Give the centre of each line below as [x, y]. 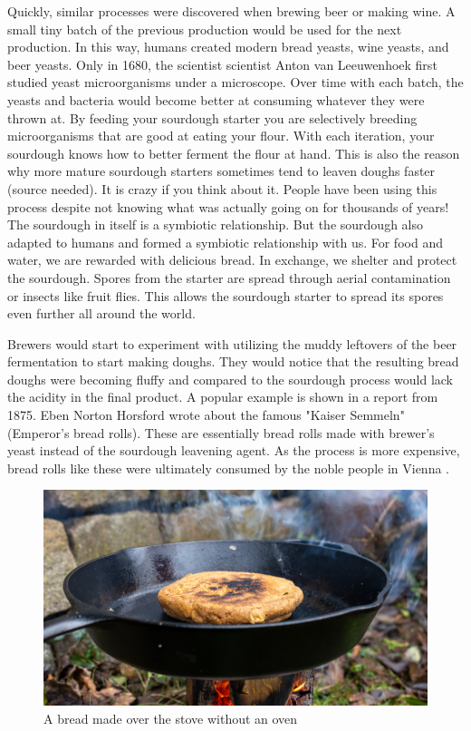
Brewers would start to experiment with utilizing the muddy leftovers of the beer [232, 343]
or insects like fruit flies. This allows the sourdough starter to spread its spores [226, 295]
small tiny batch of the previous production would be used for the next [205, 29]
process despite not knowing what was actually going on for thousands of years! [228, 206]
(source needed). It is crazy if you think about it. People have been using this [222, 188]
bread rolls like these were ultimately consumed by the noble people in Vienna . [229, 468]
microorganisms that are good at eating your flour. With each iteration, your [221, 136]
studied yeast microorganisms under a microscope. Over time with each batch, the [235, 82]
